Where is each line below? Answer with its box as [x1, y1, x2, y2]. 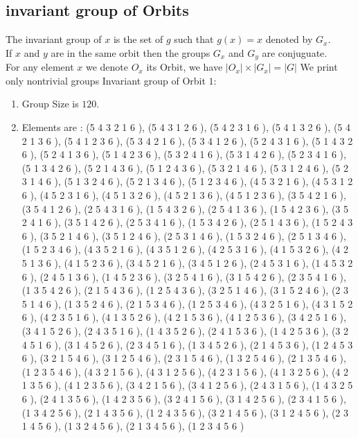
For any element [6, 60, 74, 74]
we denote [85, 60, 128, 74]
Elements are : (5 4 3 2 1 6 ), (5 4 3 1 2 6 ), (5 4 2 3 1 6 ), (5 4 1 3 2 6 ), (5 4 [21, 120, 351, 134]
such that [174, 32, 214, 46]
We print [300, 60, 338, 74]
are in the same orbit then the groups [51, 45, 211, 60]
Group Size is [21, 96, 79, 111]
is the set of [113, 32, 163, 46]
